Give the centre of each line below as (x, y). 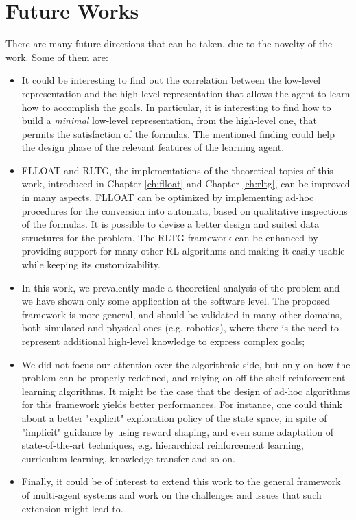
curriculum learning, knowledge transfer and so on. (128, 458)
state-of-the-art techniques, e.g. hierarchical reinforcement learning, (163, 445)
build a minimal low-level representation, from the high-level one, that (169, 120)
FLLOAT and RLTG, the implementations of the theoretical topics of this (177, 170)
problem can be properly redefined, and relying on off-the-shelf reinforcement (183, 378)
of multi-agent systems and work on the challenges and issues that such (171, 494)
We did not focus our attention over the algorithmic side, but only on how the (186, 364)
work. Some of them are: (57, 57)
